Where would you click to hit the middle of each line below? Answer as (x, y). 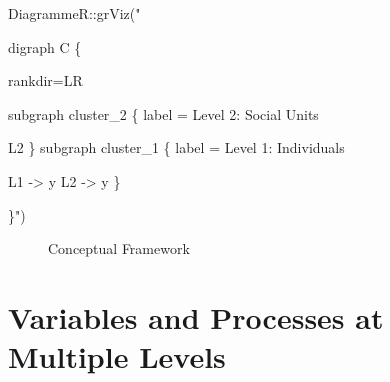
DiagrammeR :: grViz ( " (74, 13)
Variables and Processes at (196, 316)
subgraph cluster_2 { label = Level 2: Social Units (163, 113)
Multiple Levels (117, 356)
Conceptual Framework (119, 248)
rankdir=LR (45, 80)
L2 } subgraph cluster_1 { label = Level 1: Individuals (176, 147)
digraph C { (45, 46)
